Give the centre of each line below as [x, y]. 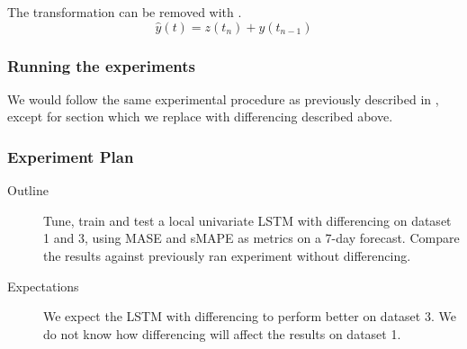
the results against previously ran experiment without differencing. [227, 255]
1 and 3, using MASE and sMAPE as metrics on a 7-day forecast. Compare [251, 238]
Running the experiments [102, 65]
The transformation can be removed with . [125, 12]
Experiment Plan [71, 156]
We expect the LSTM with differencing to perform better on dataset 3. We [250, 316]
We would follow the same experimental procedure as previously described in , [223, 98]
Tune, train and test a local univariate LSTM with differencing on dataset [247, 220]
